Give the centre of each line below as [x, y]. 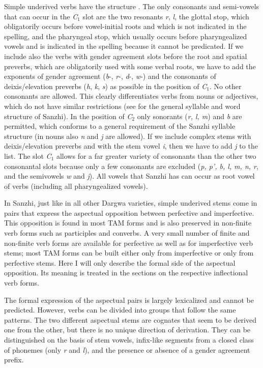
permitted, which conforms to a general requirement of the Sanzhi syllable [120, 126]
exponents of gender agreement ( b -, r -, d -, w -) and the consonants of [110, 76]
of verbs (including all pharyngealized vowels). [76, 186]
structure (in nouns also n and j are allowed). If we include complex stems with [128, 136]
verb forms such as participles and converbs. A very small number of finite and [127, 233]
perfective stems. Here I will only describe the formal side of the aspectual [120, 262]
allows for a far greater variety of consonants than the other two [156, 155]
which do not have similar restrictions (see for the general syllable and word [122, 106]
